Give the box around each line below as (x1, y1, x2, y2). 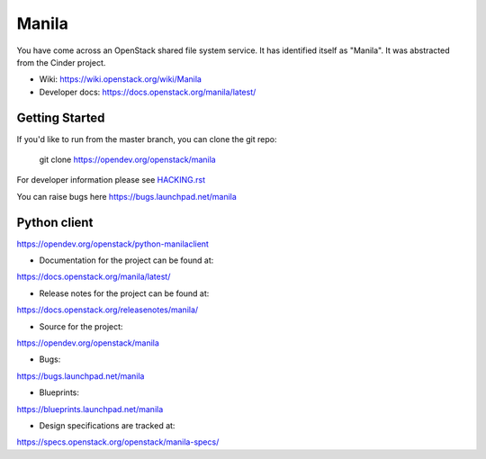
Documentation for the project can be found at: (39, 255, 214, 265)
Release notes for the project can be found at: (39, 288, 210, 299)
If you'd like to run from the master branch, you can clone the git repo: (16, 133, 277, 144)
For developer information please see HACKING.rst (16, 175, 206, 185)
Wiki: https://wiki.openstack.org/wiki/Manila (39, 74, 202, 85)
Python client (16, 214, 94, 229)
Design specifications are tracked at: (39, 420, 175, 431)
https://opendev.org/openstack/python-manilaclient (16, 238, 209, 249)
